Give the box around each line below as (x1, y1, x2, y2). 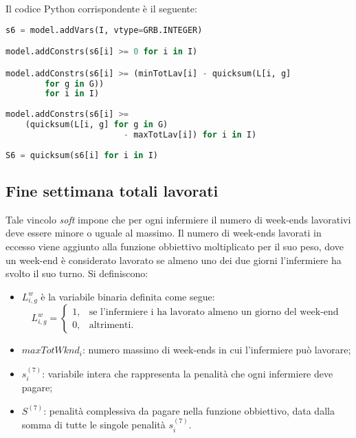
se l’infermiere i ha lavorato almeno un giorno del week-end (89, 307, 339, 317)
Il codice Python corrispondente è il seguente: (5, 1, 197, 15)
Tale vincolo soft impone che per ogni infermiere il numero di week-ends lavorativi (5, 212, 351, 226)
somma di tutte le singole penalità (21, 417, 166, 432)
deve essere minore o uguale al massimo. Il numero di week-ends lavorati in (5, 226, 322, 240)
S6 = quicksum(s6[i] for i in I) (5, 150, 158, 160)
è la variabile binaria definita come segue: (41, 289, 215, 303)
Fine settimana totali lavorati (5, 179, 219, 201)
